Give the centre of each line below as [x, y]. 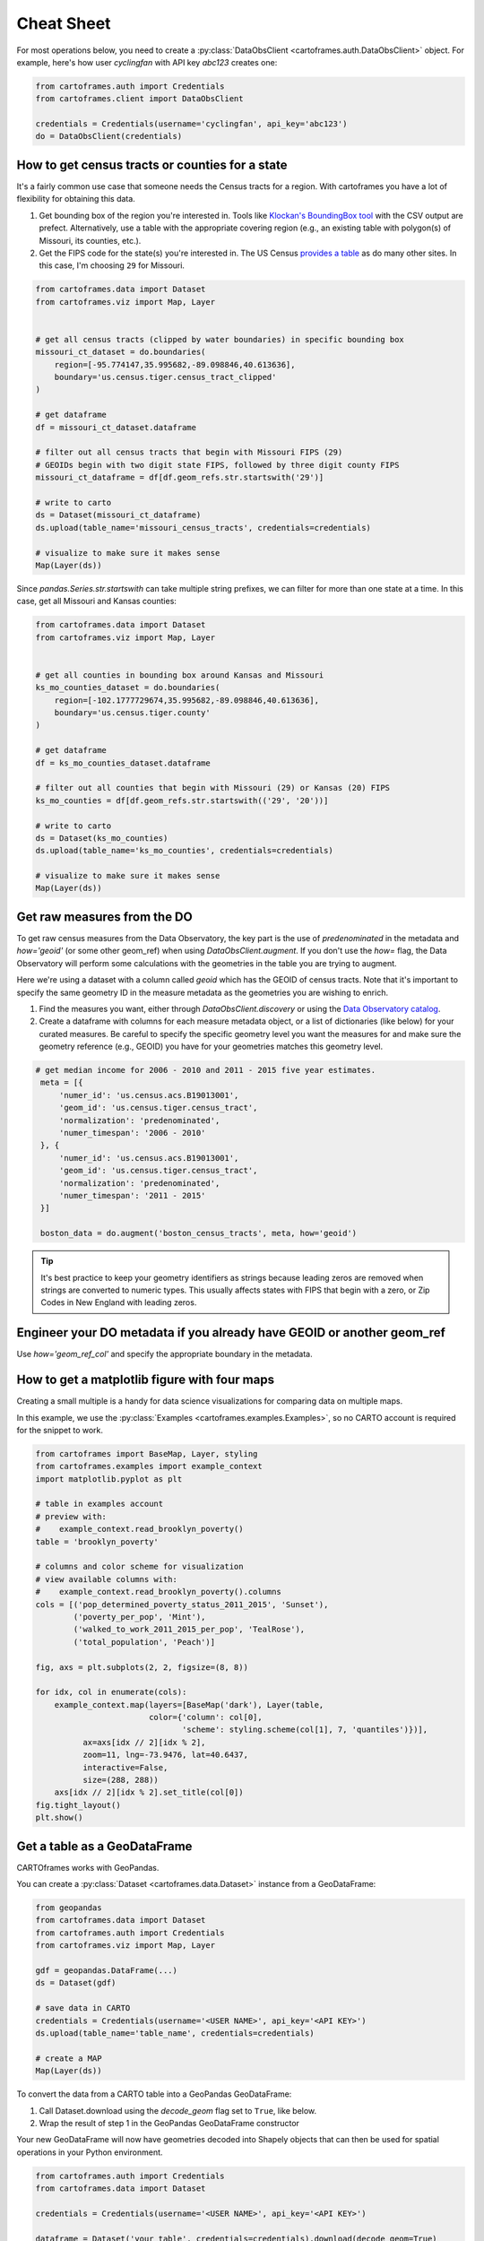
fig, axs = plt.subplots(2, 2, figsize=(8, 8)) [142, 1667]
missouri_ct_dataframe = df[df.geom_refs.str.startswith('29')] [180, 478]
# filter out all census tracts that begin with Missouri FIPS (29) [189, 452]
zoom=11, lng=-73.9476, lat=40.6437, [165, 1755]
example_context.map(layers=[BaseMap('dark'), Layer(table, [189, 1705]
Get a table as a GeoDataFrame [104, 1846]
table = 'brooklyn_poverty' [97, 1541]
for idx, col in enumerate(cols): [111, 1692]
